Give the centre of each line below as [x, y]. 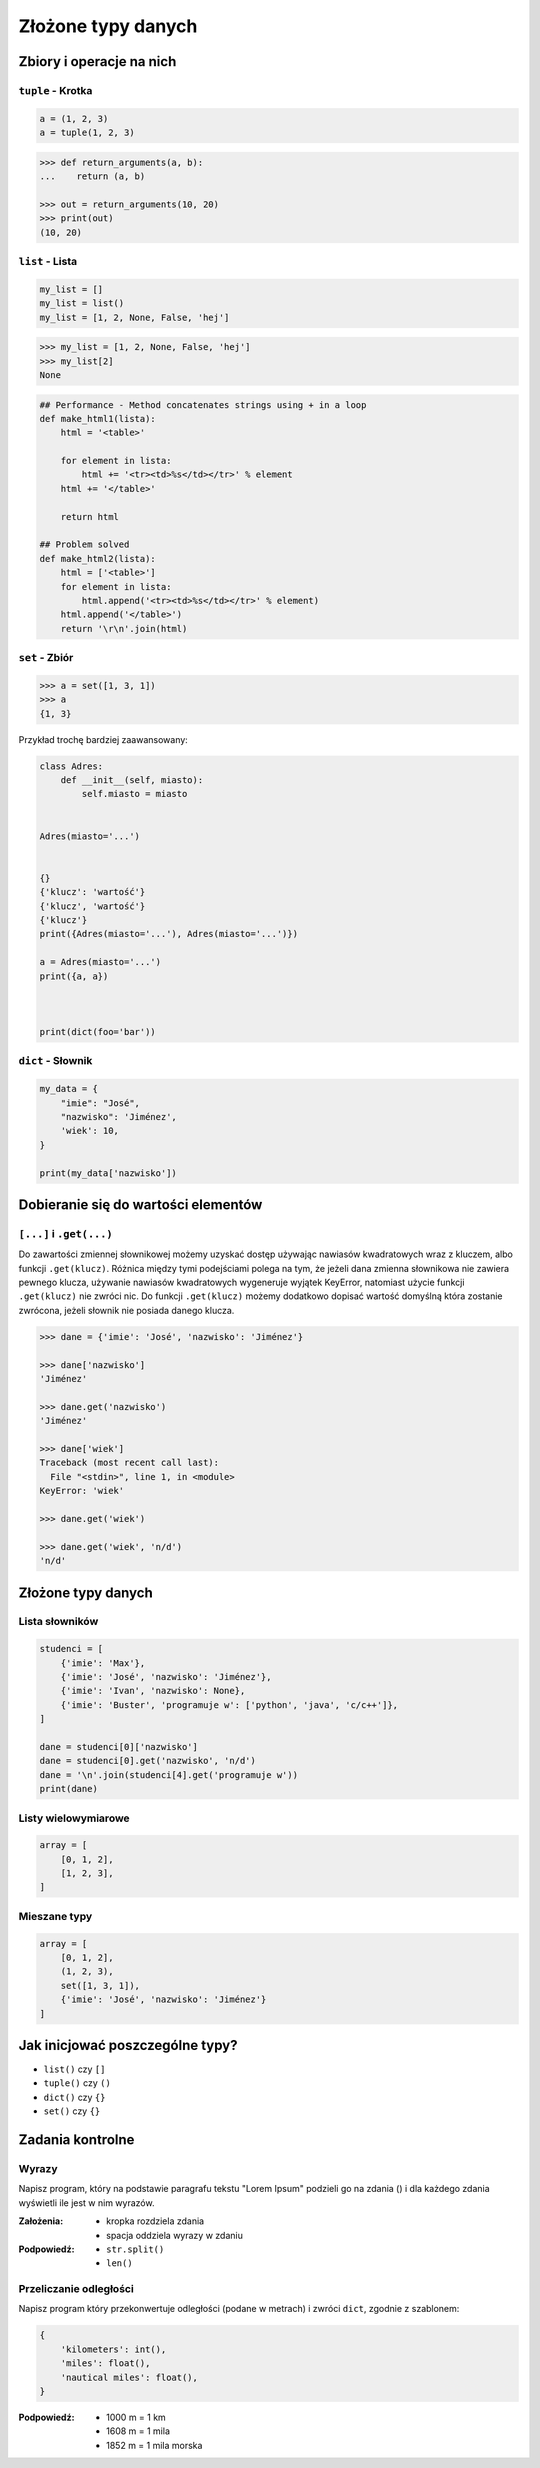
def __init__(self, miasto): [132, 780]
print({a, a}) [74, 976]
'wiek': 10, [90, 1131]
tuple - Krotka [55, 90]
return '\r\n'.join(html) [124, 628]
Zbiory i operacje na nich [97, 61]
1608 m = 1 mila [138, 2431]
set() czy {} [72, 2111]
